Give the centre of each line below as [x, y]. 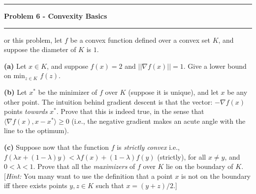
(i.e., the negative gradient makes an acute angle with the [159, 121]
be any [237, 92]
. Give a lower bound [215, 66]
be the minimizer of [68, 92]
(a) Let [15, 66]
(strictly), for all [182, 156]
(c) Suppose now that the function [57, 147]
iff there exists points [36, 185]
